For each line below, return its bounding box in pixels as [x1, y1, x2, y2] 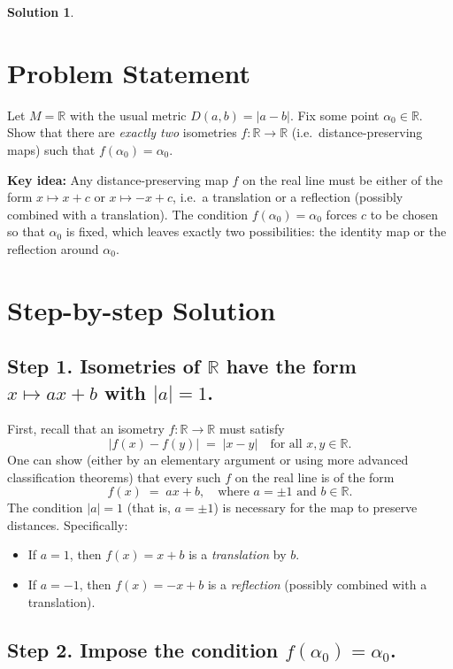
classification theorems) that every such [7, 467, 221, 486]
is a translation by [188, 545, 287, 564]
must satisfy [219, 419, 285, 438]
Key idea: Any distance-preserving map [7, 170, 228, 188]
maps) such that [7, 140, 96, 158]
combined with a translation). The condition [7, 204, 248, 223]
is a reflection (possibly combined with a [207, 575, 427, 593]
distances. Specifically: [7, 515, 128, 534]
